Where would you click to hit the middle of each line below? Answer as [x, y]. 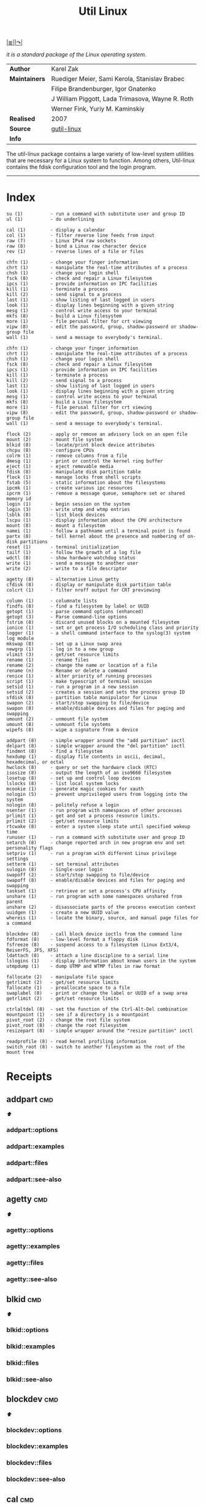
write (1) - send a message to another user [72, 563]
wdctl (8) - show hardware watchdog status [71, 558]
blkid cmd [24, 1299]
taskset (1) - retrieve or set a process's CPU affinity [86, 891]
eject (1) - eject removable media [60, 467]
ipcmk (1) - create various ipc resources [70, 488]
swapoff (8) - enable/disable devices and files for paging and [96, 880]
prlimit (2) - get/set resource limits [63, 821]
